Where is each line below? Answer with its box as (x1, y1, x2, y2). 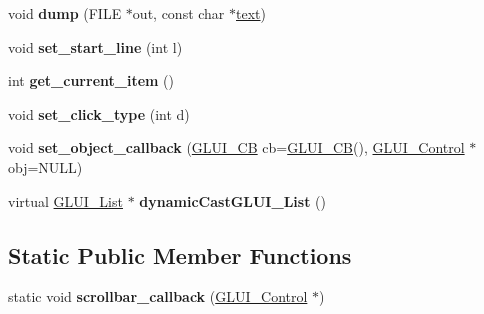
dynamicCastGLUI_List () (139, 190, 326, 211)
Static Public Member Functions (8, 239, 352, 270)
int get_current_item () (8, 70, 175, 91)
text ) (236, 3, 266, 23)
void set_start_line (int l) (8, 36, 183, 57)
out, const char (132, 3, 225, 23)
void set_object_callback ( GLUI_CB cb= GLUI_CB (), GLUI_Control (8, 137, 465, 158)
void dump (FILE (8, 3, 122, 23)
